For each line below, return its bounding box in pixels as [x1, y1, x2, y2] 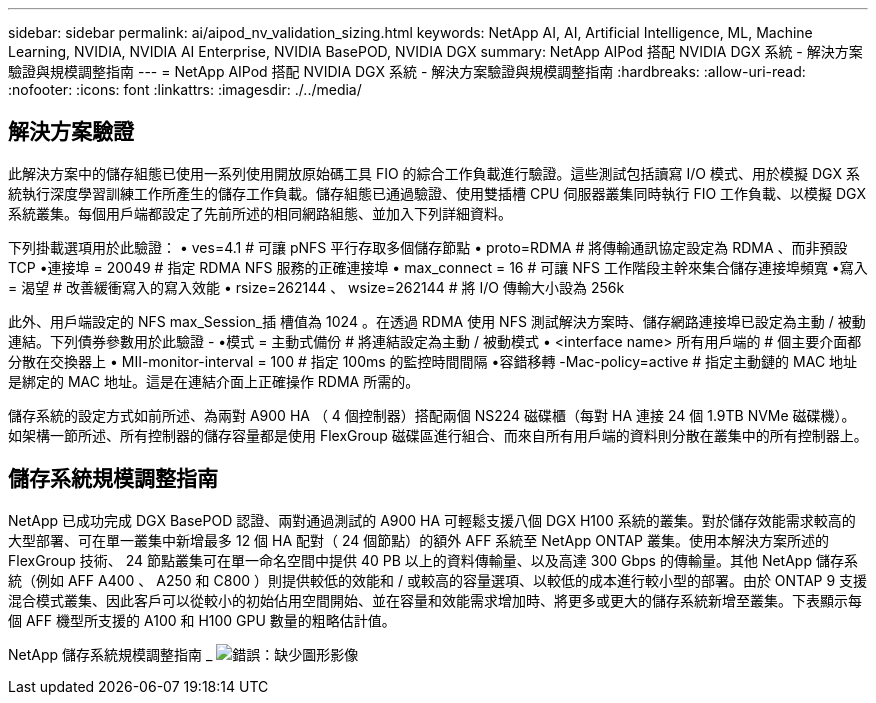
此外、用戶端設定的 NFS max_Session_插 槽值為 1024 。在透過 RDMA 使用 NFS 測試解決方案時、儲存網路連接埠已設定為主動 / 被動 [8, 312, 866, 330]
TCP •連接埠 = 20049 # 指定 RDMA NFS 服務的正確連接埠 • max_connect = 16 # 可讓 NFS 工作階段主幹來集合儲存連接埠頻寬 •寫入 [8, 258, 868, 276]
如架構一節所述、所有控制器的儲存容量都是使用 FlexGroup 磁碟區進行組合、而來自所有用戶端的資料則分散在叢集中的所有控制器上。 [8, 426, 868, 444]
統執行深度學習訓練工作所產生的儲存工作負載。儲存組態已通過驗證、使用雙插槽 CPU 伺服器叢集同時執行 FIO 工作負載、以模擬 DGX [8, 184, 867, 202]
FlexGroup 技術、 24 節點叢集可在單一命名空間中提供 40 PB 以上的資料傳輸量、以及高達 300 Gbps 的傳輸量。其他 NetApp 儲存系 [8, 551, 858, 569]
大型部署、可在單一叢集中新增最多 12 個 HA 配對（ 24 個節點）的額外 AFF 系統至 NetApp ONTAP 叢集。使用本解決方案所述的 [8, 531, 829, 549]
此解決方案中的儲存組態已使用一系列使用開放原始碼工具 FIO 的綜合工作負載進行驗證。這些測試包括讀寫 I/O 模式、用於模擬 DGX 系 [8, 164, 860, 182]
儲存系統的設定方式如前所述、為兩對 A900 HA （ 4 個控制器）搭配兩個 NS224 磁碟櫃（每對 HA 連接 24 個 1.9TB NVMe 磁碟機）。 [8, 406, 856, 424]
